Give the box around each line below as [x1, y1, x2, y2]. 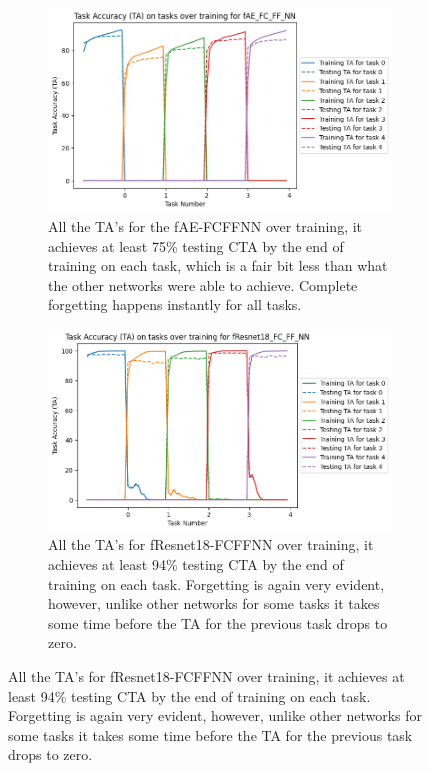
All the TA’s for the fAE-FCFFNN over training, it [48, 215, 363, 236]
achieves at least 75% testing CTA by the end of [48, 235, 344, 256]
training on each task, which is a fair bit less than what [48, 255, 388, 276]
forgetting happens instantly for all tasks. [48, 294, 302, 315]
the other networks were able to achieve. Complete [48, 274, 358, 295]
